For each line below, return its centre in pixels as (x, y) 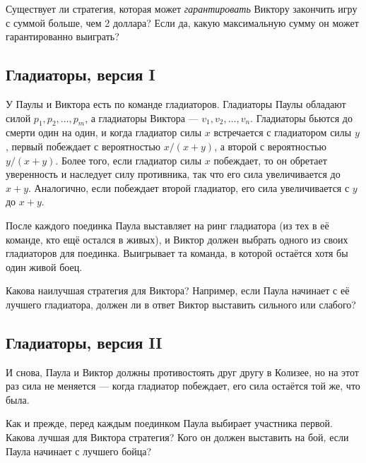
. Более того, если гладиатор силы (129, 160)
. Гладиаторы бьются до (301, 118)
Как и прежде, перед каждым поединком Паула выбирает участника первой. (169, 423)
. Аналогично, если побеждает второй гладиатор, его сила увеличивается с (189, 187)
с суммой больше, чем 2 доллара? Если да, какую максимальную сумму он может (182, 22)
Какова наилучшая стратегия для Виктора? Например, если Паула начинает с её (178, 290)
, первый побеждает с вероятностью (83, 146)
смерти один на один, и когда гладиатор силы (104, 132)
